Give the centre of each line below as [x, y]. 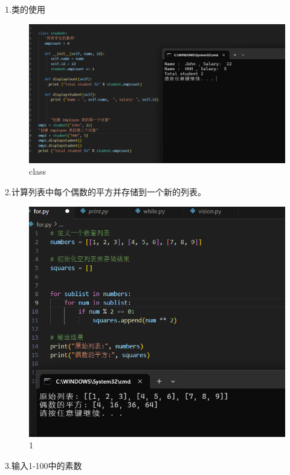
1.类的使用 [25, 9]
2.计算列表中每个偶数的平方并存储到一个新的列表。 [105, 192]
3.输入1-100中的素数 [43, 465]
